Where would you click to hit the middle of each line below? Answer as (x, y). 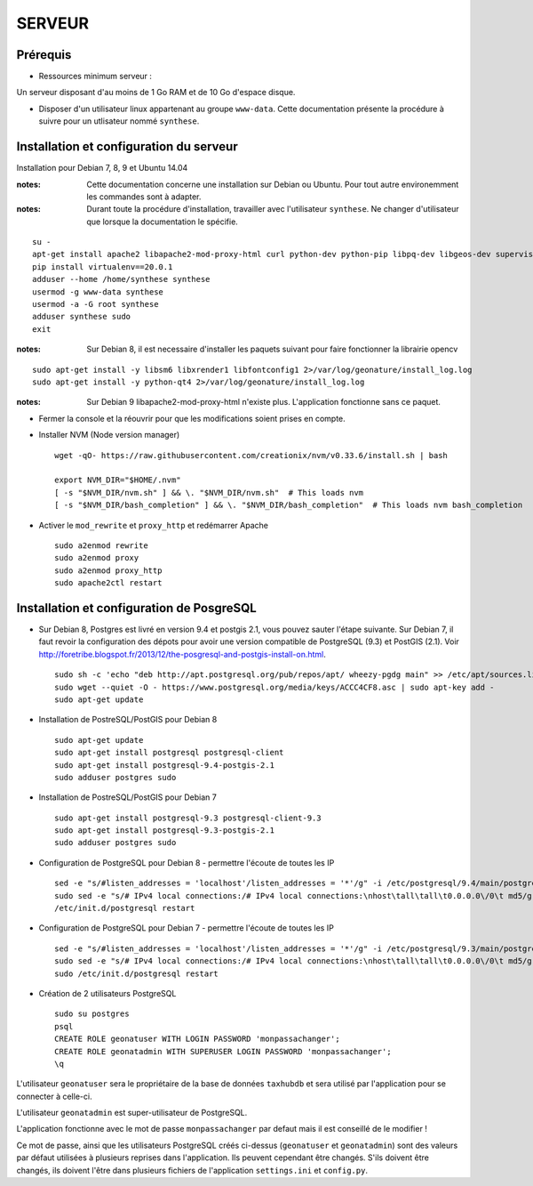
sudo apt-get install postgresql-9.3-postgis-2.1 (165, 831)
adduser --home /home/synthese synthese (121, 279)
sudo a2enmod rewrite (101, 545)
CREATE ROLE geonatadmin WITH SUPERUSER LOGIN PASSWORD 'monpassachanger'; (223, 1051)
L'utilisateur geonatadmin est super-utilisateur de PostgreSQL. (132, 1113)
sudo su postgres (92, 1014)
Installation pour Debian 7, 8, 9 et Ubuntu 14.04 (102, 168)
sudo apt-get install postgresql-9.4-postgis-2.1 (165, 765)
